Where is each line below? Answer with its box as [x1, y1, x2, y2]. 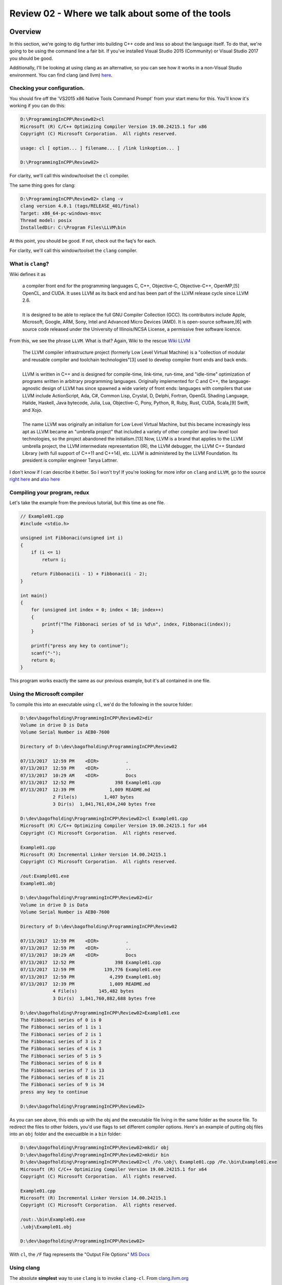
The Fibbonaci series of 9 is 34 [20, 1082, 105, 1088]
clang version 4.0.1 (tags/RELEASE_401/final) [20, 203, 139, 209]
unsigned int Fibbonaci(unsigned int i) [20, 535, 123, 541]
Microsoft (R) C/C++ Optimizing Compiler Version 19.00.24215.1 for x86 [20, 123, 207, 130]
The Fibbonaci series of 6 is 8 [20, 1060, 102, 1066]
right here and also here [9, 476, 61, 483]
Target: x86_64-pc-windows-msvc [20, 210, 102, 216]
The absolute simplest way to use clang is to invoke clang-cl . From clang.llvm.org [9, 1275, 189, 1281]
